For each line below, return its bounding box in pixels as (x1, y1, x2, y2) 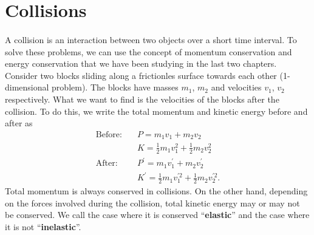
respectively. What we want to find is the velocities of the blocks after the (5, 92, 279, 105)
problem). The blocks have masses (52, 81, 179, 94)
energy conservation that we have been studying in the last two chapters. (5, 57, 277, 70)
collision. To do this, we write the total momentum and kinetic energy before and (5, 104, 308, 117)
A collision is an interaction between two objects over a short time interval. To (5, 33, 297, 46)
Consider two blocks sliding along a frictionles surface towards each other (5, 69, 277, 81)
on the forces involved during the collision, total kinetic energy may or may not (5, 196, 300, 209)
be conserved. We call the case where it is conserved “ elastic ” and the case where (5, 208, 310, 221)
